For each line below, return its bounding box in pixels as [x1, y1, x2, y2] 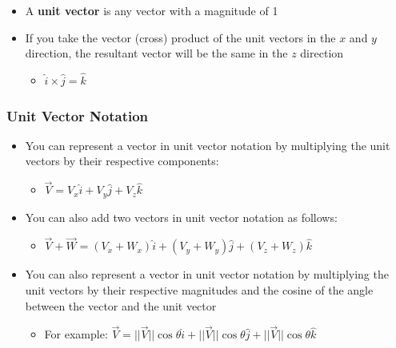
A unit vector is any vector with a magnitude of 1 [25, 2, 278, 18]
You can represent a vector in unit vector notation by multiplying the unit [25, 136, 390, 153]
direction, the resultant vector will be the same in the [25, 45, 288, 61]
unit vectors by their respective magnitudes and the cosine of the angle [25, 282, 374, 299]
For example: [44, 326, 108, 342]
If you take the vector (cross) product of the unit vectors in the [25, 29, 336, 45]
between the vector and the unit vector [25, 297, 217, 314]
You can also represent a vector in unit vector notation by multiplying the [25, 266, 389, 283]
